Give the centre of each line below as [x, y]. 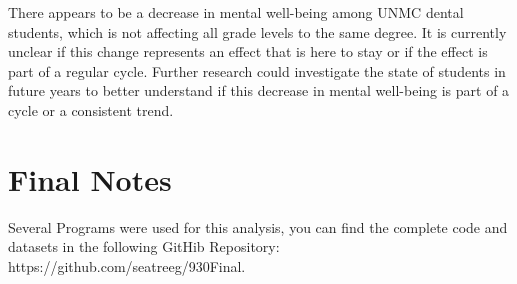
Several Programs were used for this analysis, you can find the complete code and [258, 226]
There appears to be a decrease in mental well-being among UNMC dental [236, 12]
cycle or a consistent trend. [91, 109]
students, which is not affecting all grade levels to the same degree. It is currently [257, 31]
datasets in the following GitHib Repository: [144, 246]
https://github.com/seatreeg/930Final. [127, 265]
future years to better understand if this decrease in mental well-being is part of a [259, 90]
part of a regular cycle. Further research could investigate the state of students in [257, 70]
